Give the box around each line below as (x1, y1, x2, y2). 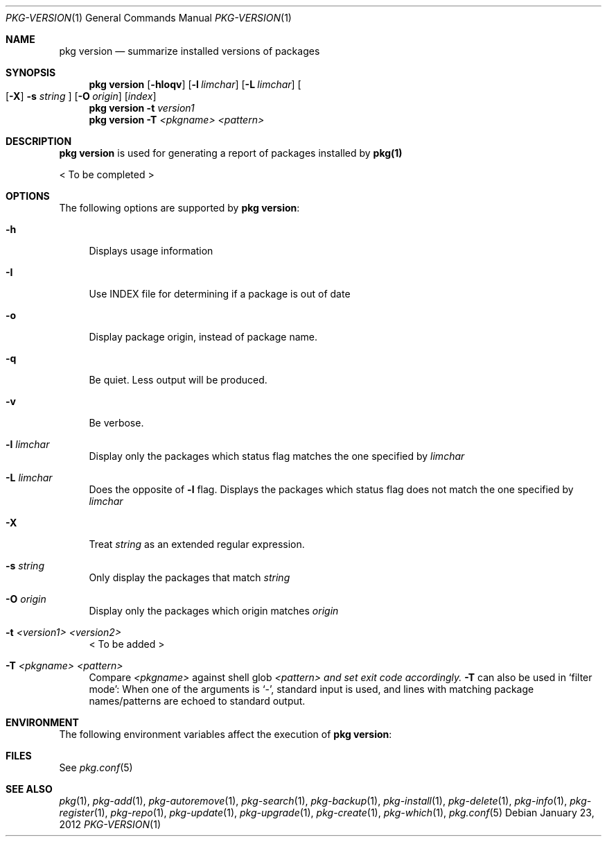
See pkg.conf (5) (59, 762, 133, 773)
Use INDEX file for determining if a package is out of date (89, 288, 351, 300)
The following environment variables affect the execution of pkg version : (59, 728, 392, 740)
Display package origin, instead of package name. (89, 331, 317, 343)
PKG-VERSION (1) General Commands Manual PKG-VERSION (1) (6, 12, 292, 24)
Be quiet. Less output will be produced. (89, 374, 267, 386)
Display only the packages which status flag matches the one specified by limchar (89, 450, 465, 462)
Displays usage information (89, 245, 213, 257)
